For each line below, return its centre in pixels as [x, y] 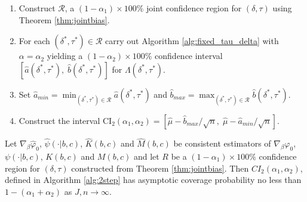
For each [34, 41]
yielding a [65, 56]
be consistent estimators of [222, 143]
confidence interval [189, 56]
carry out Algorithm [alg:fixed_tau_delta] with [192, 41]
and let [146, 156]
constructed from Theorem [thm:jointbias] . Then [160, 168]
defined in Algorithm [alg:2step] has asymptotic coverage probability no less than [153, 180]
